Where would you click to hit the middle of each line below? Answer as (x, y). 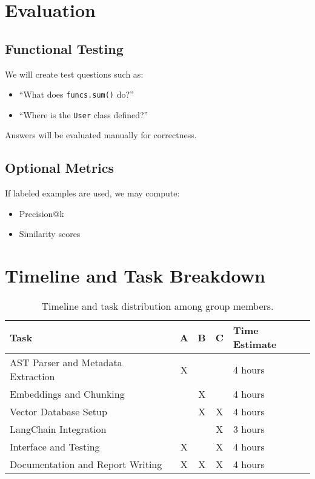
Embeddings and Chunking (67, 394)
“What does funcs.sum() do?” (76, 94)
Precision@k (41, 213)
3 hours (249, 429)
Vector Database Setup (58, 412)
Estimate (255, 344)
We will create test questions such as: (74, 74)
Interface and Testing (55, 447)
